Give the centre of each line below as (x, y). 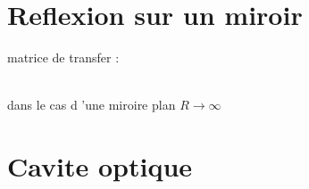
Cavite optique (100, 166)
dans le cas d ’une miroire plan (92, 105)
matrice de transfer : (63, 58)
